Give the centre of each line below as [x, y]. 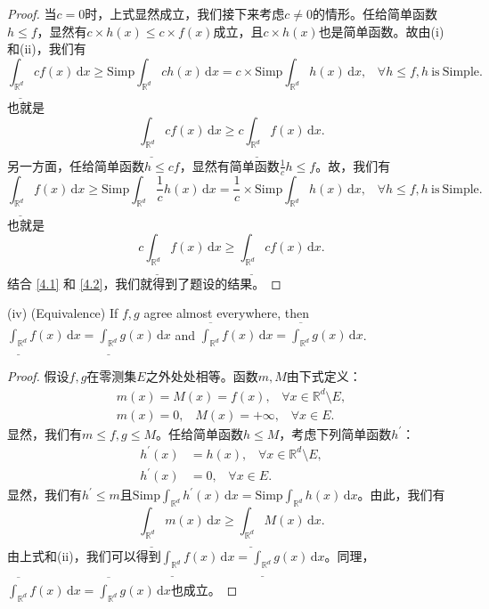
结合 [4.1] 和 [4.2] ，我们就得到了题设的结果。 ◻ [144, 283]
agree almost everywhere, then [227, 313]
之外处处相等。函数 [202, 376]
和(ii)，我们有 [47, 49]
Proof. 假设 [38, 376]
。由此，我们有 [401, 495]
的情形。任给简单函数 [375, 13]
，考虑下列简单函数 [335, 433]
